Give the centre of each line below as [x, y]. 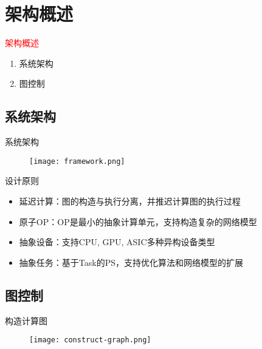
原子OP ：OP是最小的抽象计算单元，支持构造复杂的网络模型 [138, 221]
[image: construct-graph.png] [90, 340]
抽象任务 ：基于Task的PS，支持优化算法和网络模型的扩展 [131, 262]
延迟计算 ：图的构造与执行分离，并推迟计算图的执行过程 [130, 201]
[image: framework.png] [77, 161]
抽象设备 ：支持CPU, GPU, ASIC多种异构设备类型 [117, 242]
